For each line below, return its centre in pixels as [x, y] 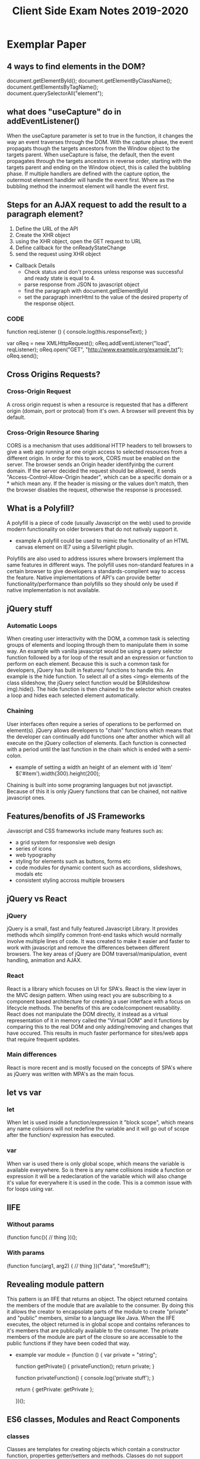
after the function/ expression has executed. [61, 1135]
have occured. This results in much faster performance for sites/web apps [98, 1033]
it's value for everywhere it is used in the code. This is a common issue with [99, 1182]
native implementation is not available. [53, 590]
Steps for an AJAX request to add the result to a [97, 205]
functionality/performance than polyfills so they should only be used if [93, 584]
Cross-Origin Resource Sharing [53, 433]
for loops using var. [30, 1189]
